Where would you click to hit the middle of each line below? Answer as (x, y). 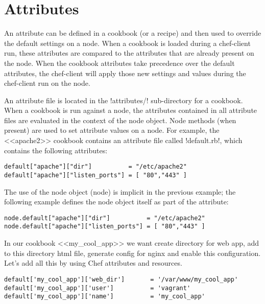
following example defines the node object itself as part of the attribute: (116, 202)
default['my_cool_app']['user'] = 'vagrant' (98, 288)
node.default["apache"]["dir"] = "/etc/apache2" (105, 218)
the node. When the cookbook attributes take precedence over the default (119, 63)
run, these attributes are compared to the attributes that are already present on (129, 53)
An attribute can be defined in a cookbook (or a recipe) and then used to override (133, 33)
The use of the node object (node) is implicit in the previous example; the (120, 191)
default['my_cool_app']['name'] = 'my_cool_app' (105, 297)
